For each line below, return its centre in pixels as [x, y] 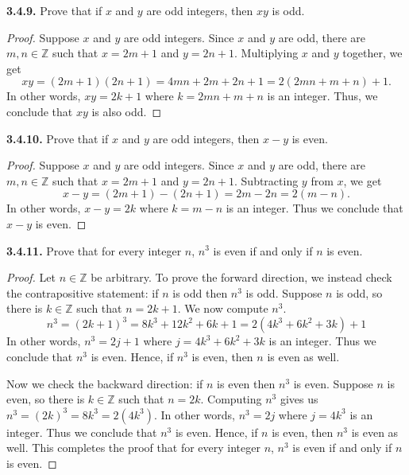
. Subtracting [266, 180]
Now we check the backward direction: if [105, 383]
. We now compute [223, 308]
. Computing [231, 399]
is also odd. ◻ [127, 111]
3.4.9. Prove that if [54, 10]
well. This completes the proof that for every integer [133, 448]
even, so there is [46, 399]
